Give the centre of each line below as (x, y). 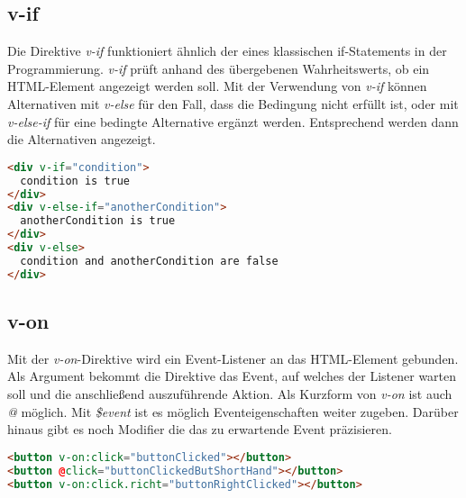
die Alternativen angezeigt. (82, 139)
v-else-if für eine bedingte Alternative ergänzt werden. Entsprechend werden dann (233, 121)
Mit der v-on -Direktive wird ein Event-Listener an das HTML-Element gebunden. (233, 358)
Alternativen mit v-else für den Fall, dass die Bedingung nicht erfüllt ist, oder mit (233, 103)
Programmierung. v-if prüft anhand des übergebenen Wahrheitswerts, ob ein (219, 68)
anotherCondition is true (98, 221)
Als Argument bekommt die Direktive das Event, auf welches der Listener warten (232, 376)
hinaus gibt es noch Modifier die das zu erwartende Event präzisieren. (200, 429)
